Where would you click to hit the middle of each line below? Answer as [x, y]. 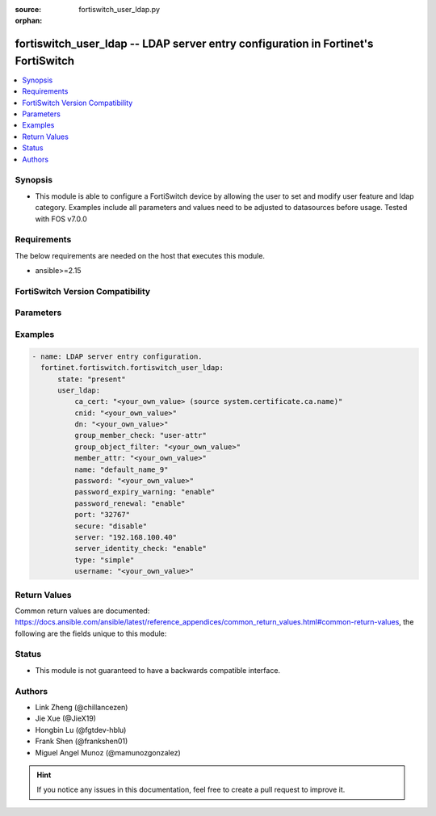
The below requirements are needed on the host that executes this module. [140, 255]
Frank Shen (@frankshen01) [82, 741]
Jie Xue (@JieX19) [66, 718]
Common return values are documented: [82, 611]
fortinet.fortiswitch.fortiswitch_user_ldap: [132, 368]
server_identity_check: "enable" [140, 549]
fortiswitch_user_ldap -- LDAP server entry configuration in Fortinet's [194, 44]
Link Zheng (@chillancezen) [82, 707]
